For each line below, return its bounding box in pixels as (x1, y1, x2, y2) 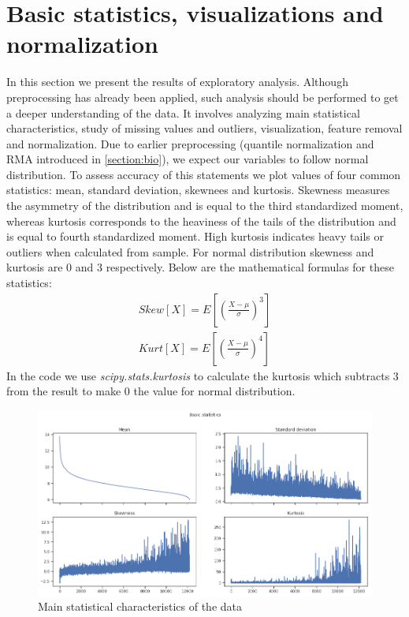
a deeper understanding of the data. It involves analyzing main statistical (6, 104, 360, 121)
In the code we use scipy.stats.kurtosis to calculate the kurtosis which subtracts (6, 367, 390, 383)
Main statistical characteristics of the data (38, 598, 242, 615)
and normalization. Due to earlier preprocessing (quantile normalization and (6, 135, 374, 151)
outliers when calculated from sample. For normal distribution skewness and (6, 243, 374, 260)
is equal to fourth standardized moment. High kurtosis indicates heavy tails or (6, 228, 384, 245)
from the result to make (6, 383, 121, 399)
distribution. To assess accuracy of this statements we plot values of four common (6, 166, 401, 182)
